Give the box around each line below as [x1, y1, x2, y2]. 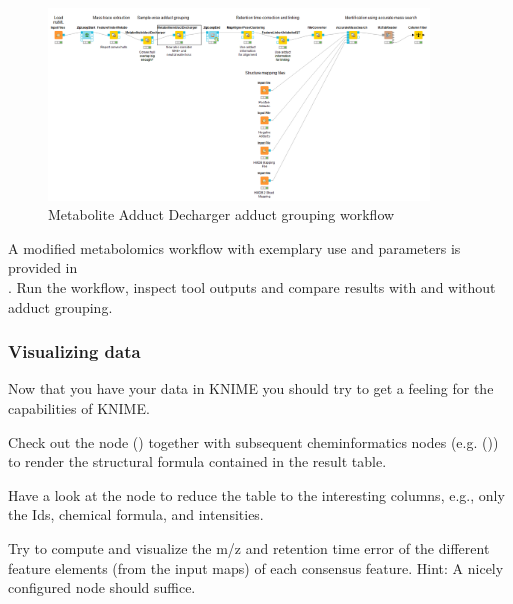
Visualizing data [8, 339, 141, 364]
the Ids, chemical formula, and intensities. [8, 504, 264, 525]
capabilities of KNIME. [8, 398, 150, 419]
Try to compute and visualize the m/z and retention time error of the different [8, 538, 490, 558]
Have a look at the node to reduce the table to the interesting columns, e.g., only [8, 484, 505, 505]
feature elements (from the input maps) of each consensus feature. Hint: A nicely [8, 557, 504, 578]
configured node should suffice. [8, 577, 196, 598]
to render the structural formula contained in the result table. [8, 451, 387, 472]
